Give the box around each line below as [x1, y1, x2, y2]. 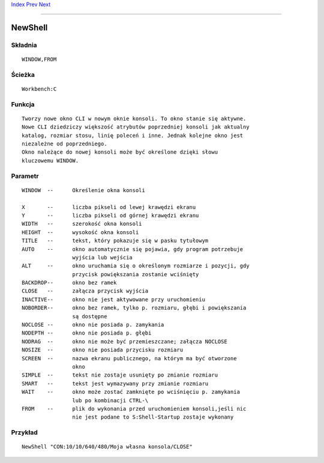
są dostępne [72, 313, 107, 319]
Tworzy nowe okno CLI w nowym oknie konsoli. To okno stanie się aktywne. [22, 115, 247, 122]
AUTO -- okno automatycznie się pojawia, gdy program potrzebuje [22, 246, 244, 252]
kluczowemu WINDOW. [22, 157, 79, 164]
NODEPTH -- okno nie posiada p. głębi [22, 330, 152, 336]
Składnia [11, 41, 37, 49]
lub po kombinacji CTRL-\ [72, 397, 149, 404]
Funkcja [11, 100, 35, 108]
